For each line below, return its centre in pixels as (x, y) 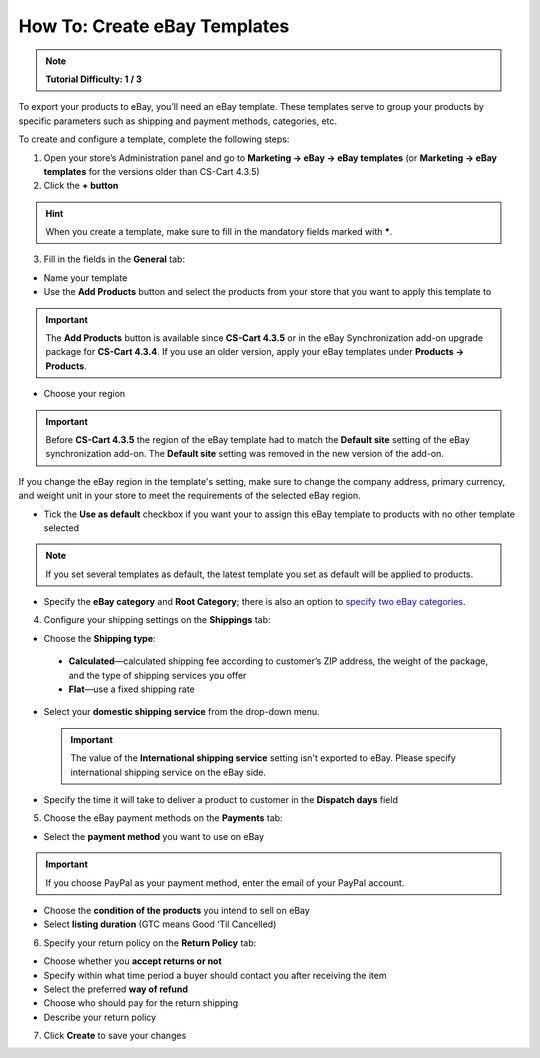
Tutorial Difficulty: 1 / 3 (93, 79)
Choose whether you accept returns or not (132, 961)
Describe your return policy (100, 1017)
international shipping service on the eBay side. (168, 772)
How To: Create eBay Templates (154, 26)
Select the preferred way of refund (116, 989)
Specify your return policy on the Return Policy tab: (150, 942)
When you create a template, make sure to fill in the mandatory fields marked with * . (219, 232)
